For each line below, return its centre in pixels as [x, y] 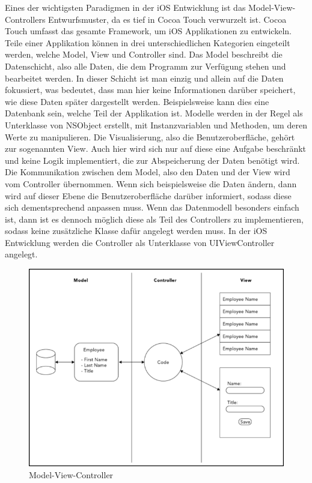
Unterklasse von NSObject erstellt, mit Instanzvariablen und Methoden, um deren [156, 124]
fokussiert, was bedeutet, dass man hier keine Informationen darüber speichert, [150, 90]
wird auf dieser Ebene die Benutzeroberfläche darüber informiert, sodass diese [148, 195]
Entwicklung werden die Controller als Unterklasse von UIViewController [140, 242]
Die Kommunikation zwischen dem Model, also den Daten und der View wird [148, 172]
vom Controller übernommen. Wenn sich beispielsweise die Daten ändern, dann [151, 183]
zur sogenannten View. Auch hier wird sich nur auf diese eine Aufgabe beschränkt [156, 148]
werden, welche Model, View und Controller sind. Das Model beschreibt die [144, 54]
